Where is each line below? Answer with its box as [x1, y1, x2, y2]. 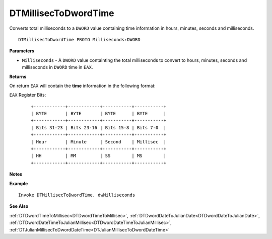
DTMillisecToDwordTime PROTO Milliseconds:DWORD [18, 37, 141, 42]
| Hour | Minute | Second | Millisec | [31, 139, 166, 144]
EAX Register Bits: [9, 92, 46, 98]
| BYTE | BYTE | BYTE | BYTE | [31, 111, 166, 117]
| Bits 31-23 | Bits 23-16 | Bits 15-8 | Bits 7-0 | [31, 125, 166, 130]
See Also [9, 203, 29, 209]
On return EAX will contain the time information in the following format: [9, 83, 156, 89]
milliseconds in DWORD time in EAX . [22, 64, 93, 70]
